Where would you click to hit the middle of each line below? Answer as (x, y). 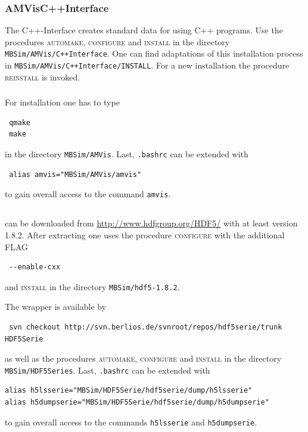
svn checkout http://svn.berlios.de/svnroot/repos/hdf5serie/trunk (146, 327)
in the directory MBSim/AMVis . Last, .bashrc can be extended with (127, 154)
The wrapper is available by (56, 307)
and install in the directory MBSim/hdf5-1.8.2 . (92, 286)
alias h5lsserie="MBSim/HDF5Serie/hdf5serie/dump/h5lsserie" (129, 391)
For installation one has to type (62, 102)
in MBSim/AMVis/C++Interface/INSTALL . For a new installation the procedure (147, 65)
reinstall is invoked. (43, 77)
